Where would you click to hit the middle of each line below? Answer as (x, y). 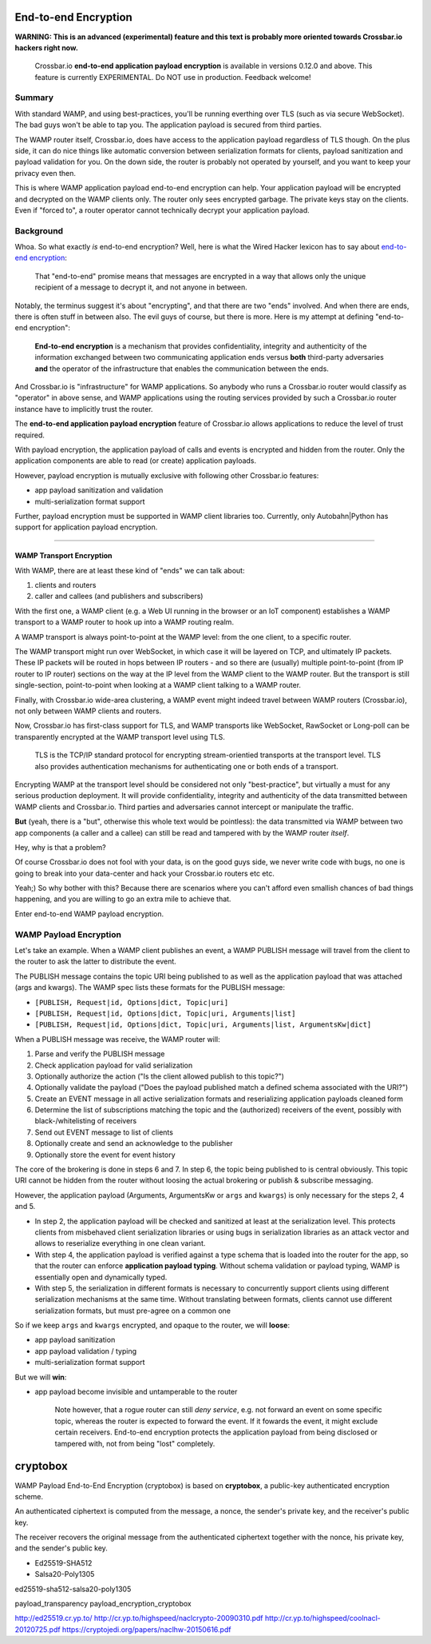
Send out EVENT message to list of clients (104, 1132)
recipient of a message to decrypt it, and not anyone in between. (141, 287)
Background (39, 230)
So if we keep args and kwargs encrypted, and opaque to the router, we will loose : (152, 1325)
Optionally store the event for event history (105, 1155)
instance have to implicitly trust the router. (84, 409)
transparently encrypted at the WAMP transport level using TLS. (120, 736)
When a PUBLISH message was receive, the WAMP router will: (117, 1039)
